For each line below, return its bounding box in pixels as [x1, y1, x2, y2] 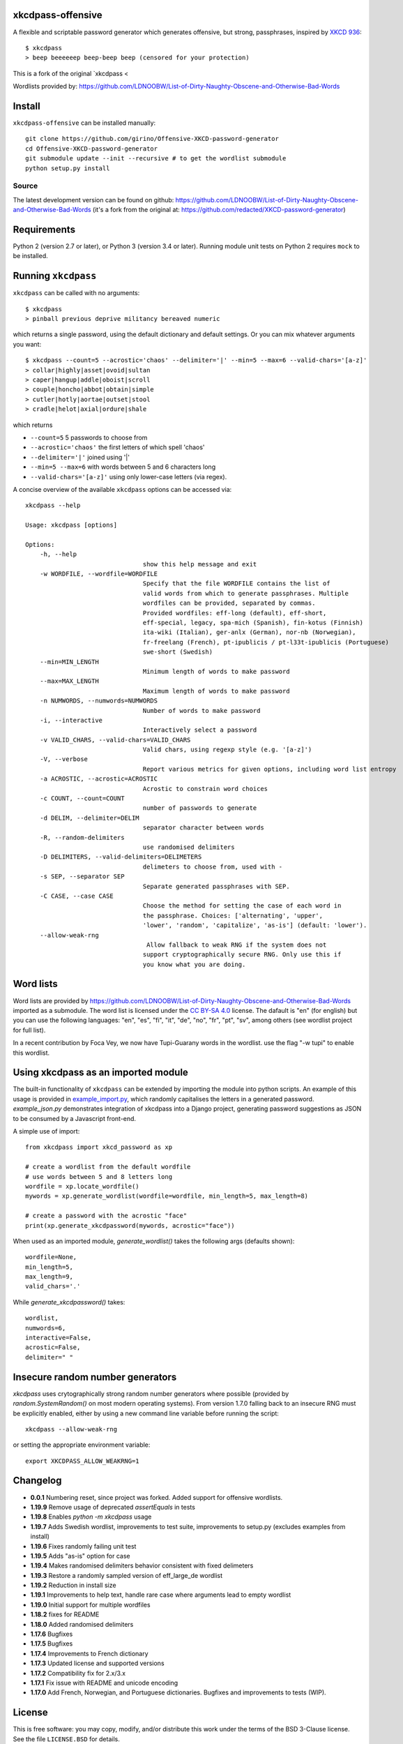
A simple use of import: [13, 1127, 80, 1135]
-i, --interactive [39, 716, 103, 724]
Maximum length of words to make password [142, 687, 290, 695]
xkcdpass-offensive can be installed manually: [13, 119, 156, 127]
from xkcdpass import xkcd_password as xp [25, 1143, 173, 1151]
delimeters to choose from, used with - [142, 862, 283, 871]
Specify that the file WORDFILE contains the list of [142, 580, 330, 587]
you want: [13, 340, 42, 348]
